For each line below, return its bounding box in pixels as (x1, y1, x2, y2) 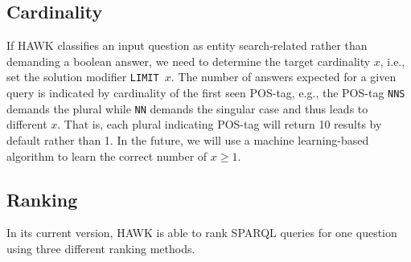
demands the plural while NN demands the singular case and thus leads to (6, 100, 368, 117)
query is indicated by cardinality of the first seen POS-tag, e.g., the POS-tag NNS (6, 84, 405, 101)
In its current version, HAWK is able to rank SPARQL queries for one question (6, 224, 397, 241)
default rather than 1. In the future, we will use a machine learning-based (6, 131, 369, 148)
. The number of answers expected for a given (171, 68, 397, 85)
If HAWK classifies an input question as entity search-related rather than (6, 37, 368, 54)
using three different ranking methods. (6, 239, 195, 256)
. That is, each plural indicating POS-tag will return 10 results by (57, 116, 382, 133)
